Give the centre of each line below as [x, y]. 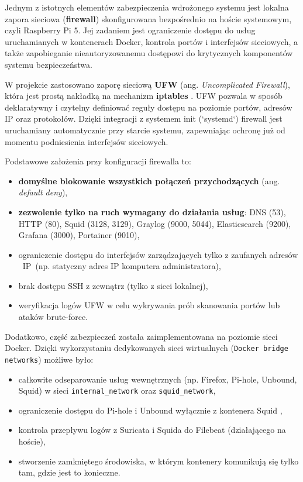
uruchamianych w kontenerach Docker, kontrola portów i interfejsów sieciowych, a [151, 41]
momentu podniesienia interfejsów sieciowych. [87, 141]
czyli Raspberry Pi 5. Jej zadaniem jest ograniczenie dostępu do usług [130, 30]
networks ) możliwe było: [49, 359]
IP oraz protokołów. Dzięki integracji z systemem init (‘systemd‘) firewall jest [144, 118]
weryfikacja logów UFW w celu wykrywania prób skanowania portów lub [149, 305]
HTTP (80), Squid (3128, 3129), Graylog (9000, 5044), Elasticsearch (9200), [155, 223]
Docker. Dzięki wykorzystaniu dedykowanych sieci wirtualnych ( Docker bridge [147, 348]
